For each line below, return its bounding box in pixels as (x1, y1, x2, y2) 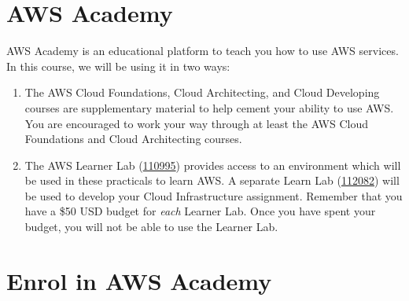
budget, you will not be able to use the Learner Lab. (24, 218, 278, 235)
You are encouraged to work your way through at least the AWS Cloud (24, 115, 369, 131)
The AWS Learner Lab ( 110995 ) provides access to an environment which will (24, 156, 401, 173)
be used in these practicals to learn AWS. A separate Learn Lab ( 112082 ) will (24, 172, 400, 189)
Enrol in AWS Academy (6, 264, 272, 296)
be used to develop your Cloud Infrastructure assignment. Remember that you (24, 187, 403, 204)
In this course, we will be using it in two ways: (6, 57, 230, 74)
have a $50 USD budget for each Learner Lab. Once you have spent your (24, 203, 376, 219)
